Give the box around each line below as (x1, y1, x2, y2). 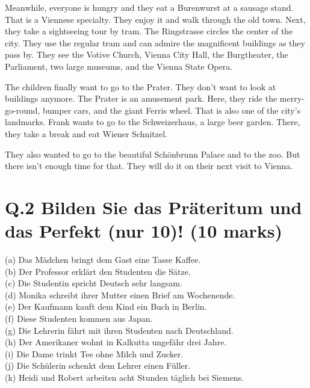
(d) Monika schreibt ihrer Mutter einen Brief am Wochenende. (5, 288, 235, 301)
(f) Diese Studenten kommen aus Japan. (5, 312, 153, 324)
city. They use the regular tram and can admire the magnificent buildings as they (5, 36, 305, 49)
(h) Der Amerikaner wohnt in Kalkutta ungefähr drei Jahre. (5, 336, 227, 348)
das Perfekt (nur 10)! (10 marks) (5, 218, 282, 243)
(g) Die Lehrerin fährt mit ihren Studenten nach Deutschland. (5, 324, 234, 336)
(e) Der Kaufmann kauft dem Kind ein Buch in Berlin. (5, 300, 207, 313)
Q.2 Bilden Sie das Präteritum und (5, 194, 302, 219)
